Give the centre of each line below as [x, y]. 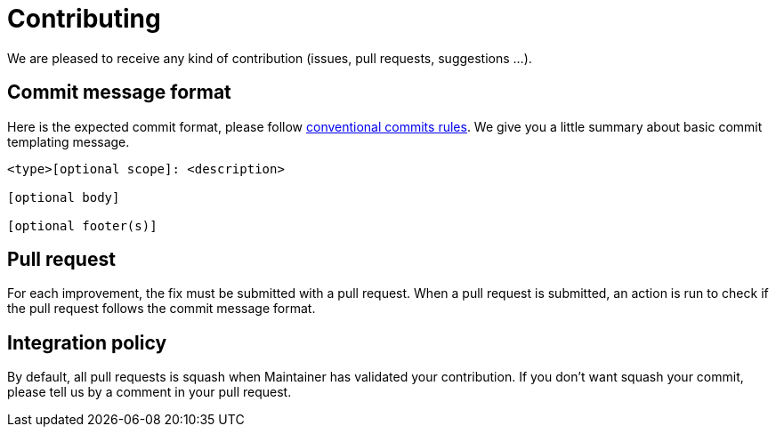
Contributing [84, 19]
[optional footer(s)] [82, 225]
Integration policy [87, 342]
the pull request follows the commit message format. [162, 309]
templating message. [69, 141]
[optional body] [64, 197]
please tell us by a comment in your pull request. [150, 392]
